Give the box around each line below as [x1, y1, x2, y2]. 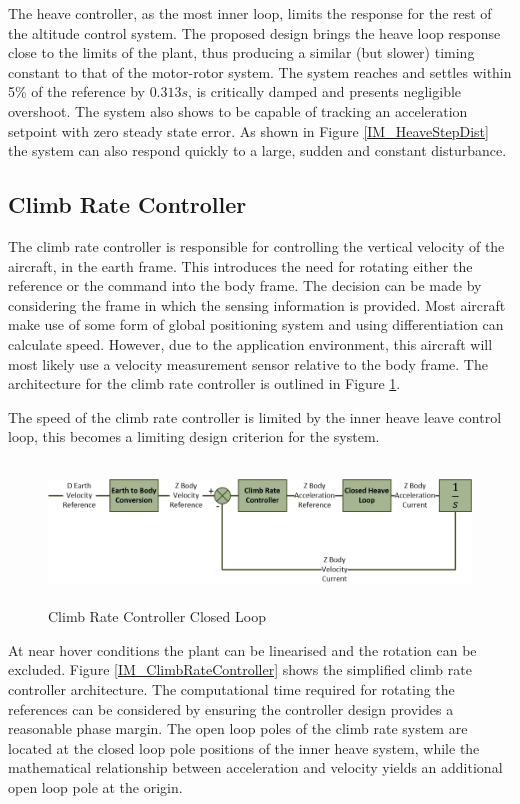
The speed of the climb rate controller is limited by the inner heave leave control [8, 406, 502, 427]
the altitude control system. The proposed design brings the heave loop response [8, 22, 501, 43]
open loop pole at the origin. [8, 776, 183, 797]
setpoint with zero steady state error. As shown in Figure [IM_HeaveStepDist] [8, 120, 489, 141]
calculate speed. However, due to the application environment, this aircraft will [8, 333, 493, 354]
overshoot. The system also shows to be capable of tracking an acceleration [8, 100, 468, 121]
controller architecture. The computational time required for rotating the [8, 678, 455, 699]
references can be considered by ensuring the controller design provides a [8, 698, 454, 719]
